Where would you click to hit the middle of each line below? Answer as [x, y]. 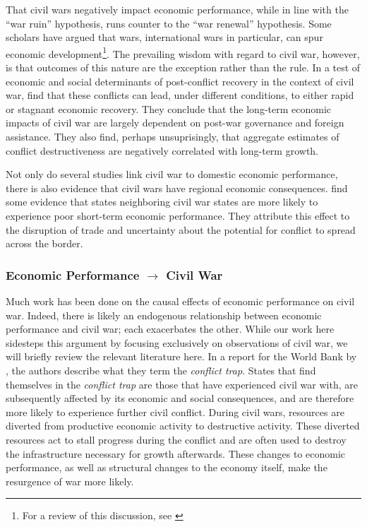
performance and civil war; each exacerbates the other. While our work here [170, 329]
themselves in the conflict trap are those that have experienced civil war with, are [182, 384]
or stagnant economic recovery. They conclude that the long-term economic [169, 108]
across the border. [44, 243]
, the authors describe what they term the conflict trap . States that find [161, 370]
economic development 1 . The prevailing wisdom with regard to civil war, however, [183, 52]
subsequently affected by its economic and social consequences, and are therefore [180, 398]
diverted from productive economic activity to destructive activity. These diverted [183, 426]
